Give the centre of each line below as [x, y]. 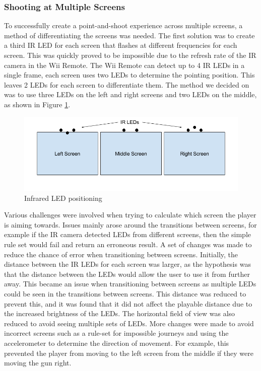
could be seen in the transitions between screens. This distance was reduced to [125, 294]
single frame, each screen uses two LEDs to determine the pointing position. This [129, 75]
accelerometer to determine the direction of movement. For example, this [117, 343]
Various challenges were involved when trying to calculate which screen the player [130, 215]
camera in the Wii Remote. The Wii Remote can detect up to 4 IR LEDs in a [124, 65]
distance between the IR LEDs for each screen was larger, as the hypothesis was [127, 264]
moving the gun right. [38, 363]
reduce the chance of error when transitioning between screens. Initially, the [121, 254]
